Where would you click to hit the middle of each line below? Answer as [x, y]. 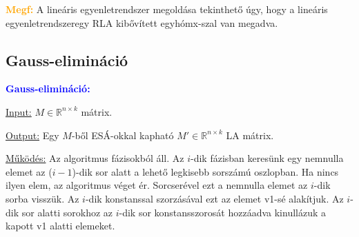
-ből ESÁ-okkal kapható [123, 135]
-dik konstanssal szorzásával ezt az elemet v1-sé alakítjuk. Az [214, 198]
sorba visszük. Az [42, 198]
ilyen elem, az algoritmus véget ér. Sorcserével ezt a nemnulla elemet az [157, 185]
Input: [19, 111]
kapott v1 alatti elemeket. [60, 226]
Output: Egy [32, 135]
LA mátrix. [250, 135]
